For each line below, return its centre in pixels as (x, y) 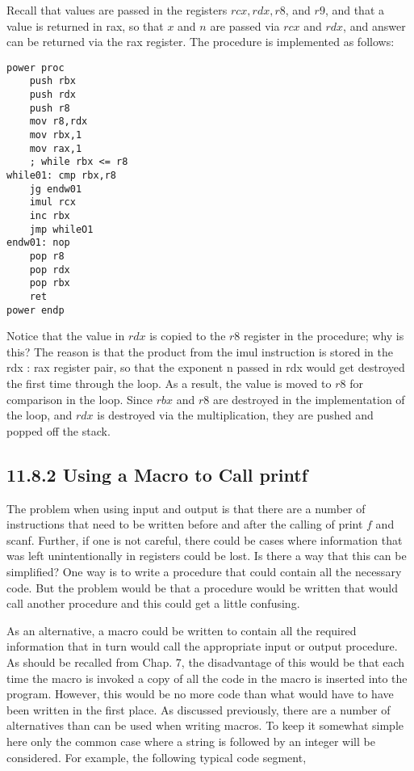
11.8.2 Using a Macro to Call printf (157, 474)
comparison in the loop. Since (79, 399)
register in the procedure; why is (324, 336)
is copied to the (188, 336)
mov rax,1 (56, 148)
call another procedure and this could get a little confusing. (153, 603)
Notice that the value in (66, 336)
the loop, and (40, 415)
